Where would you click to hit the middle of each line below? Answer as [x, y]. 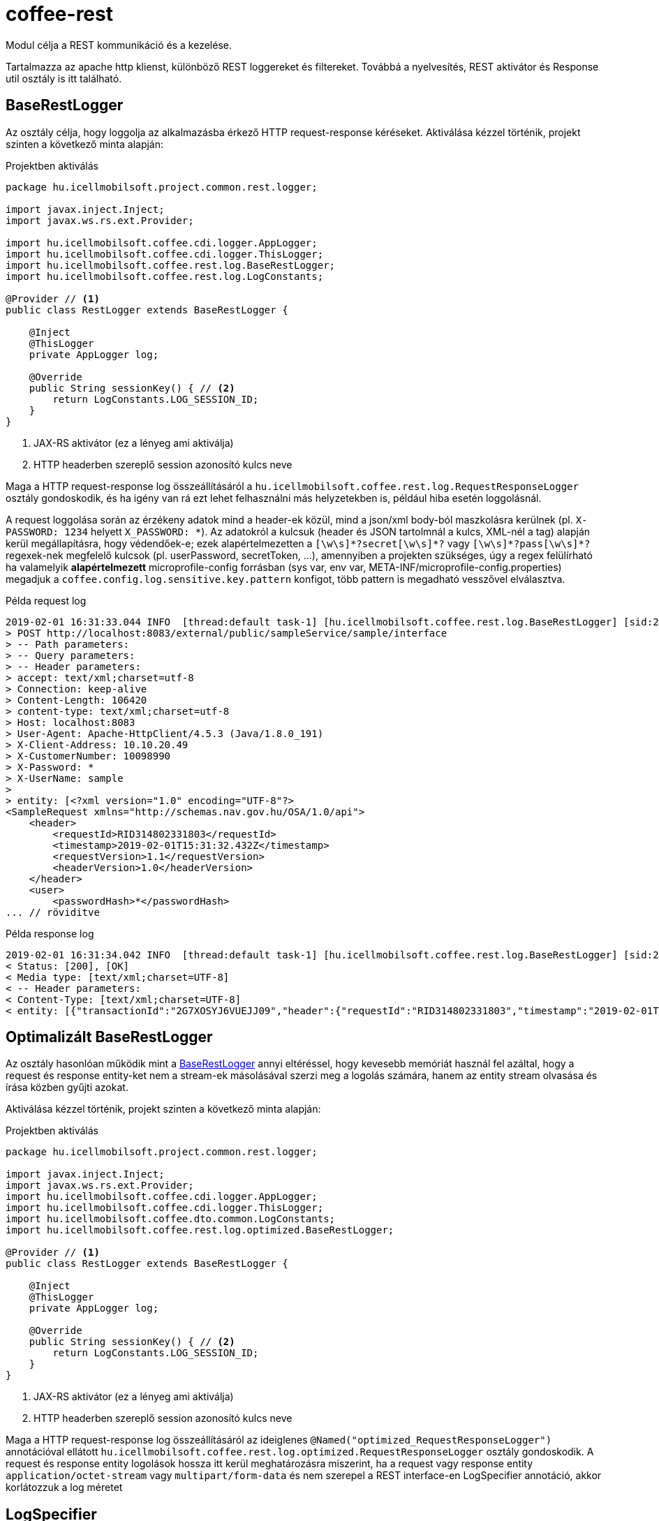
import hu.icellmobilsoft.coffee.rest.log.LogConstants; [165, 276]
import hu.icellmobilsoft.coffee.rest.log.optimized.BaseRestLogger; [200, 1230]
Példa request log [46, 600]
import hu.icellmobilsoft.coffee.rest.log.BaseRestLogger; [171, 265]
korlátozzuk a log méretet [64, 1487]
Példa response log [50, 933]
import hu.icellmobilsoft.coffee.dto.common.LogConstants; [171, 1219]
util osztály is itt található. [64, 78]
